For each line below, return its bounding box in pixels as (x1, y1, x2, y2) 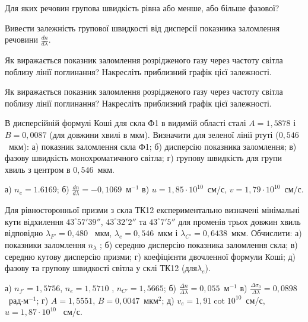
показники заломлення (5, 238, 85, 250)
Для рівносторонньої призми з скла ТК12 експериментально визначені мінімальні (5, 204, 300, 216)
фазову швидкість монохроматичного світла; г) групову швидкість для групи (5, 152, 282, 164)
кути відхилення (5, 215, 63, 227)
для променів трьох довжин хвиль (178, 215, 301, 227)
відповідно (5, 227, 43, 239)
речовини (5, 33, 38, 46)
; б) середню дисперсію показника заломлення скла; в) (100, 238, 298, 250)
